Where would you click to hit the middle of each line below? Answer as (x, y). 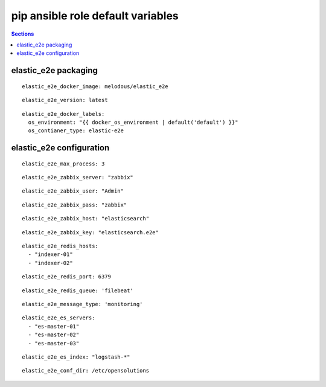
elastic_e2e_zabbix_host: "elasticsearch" (86, 219)
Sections (23, 34)
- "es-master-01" (54, 326)
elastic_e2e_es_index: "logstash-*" (76, 357)
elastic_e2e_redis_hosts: (60, 246)
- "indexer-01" (50, 254)
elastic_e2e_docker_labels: (63, 114)
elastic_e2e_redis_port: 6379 (67, 277)
